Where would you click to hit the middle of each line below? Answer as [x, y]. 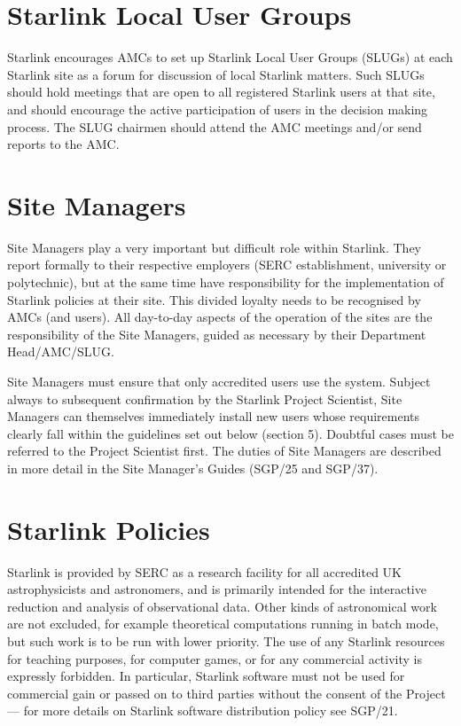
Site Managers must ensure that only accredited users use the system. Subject [219, 381]
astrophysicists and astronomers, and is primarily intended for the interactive [217, 589]
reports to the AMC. [63, 144]
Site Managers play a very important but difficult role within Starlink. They [214, 247]
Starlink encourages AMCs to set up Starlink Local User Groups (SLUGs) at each [230, 57]
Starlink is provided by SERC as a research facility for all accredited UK [204, 571]
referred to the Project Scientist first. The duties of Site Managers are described [224, 451]
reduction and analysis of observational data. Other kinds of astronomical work [222, 606]
